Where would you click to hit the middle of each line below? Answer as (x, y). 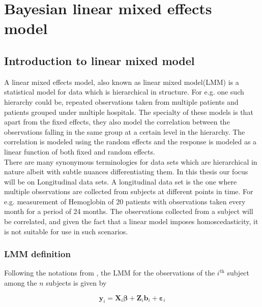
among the (21, 283)
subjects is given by (76, 283)
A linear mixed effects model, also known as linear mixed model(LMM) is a (122, 82)
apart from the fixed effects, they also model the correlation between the (117, 122)
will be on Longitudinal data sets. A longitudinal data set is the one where (121, 181)
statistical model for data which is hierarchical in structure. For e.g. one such (124, 92)
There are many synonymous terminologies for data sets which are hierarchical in (131, 161)
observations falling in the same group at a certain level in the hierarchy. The (125, 131)
